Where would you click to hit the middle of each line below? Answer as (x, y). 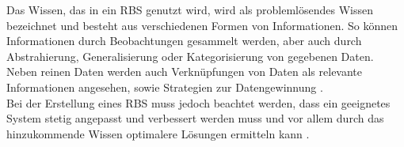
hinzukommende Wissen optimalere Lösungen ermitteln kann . (158, 133)
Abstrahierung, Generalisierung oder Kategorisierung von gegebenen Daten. (190, 56)
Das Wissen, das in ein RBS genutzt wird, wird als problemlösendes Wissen (190, 9)
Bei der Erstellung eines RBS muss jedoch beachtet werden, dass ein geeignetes (198, 102)
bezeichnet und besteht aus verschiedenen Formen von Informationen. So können (202, 25)
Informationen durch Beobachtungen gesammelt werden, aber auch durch (184, 41)
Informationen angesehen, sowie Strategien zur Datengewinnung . (165, 87)
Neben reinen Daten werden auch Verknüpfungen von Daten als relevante (185, 72)
